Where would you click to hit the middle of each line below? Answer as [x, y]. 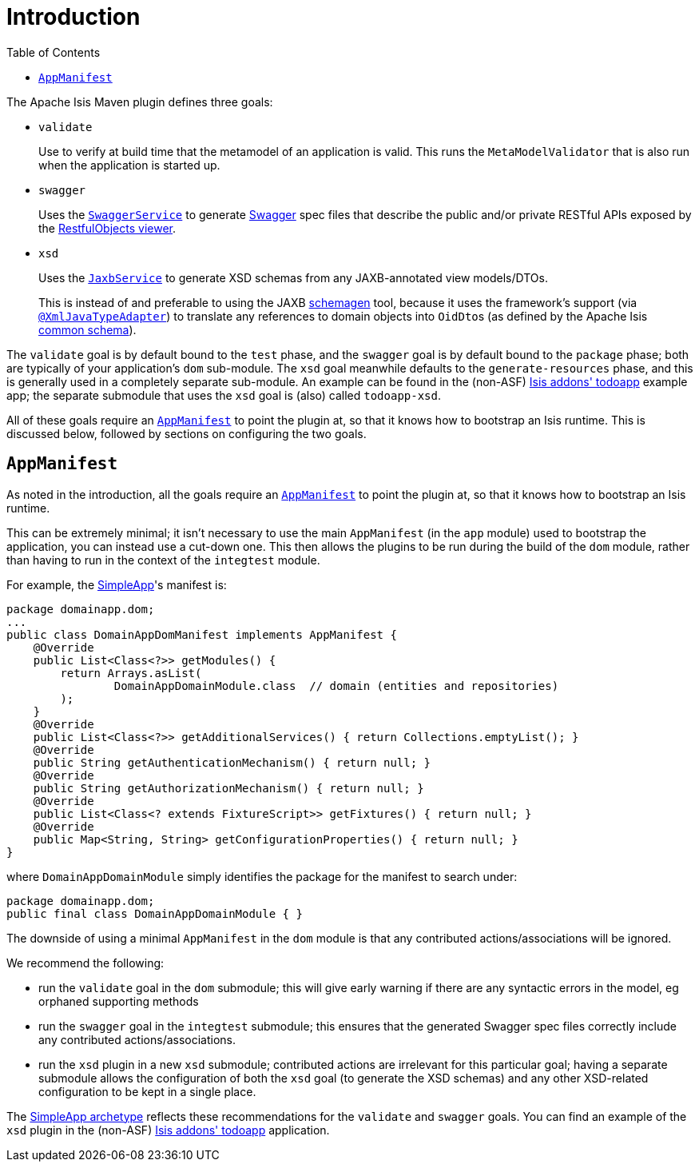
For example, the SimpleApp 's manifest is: [117, 584]
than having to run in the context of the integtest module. [163, 560]
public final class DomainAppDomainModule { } [155, 913]
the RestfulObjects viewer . [107, 228]
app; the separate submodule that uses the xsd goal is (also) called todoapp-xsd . [224, 395]
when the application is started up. [129, 165]
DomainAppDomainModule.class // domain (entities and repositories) [336, 686]
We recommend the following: [85, 963]
